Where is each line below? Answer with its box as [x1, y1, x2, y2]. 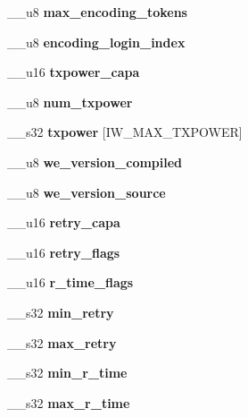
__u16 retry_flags [7, 243, 120, 261]
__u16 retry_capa [7, 213, 120, 232]
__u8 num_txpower [7, 92, 133, 111]
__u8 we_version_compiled [7, 152, 183, 171]
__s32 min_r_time [7, 363, 128, 382]
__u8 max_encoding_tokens [7, 3, 187, 21]
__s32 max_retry [7, 333, 117, 352]
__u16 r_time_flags [7, 273, 134, 292]
